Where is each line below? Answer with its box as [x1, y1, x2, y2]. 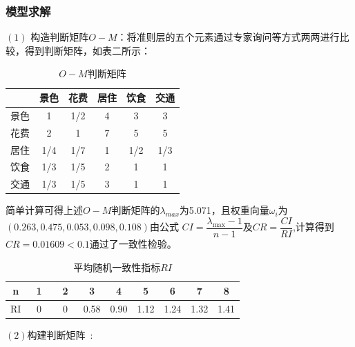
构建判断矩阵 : [27, 328, 93, 342]
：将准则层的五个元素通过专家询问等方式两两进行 [117, 30, 340, 44]
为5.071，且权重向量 [179, 203, 269, 217]
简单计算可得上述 [6, 203, 83, 217]
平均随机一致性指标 [73, 259, 161, 274]
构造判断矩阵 [30, 30, 89, 44]
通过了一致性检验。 [89, 236, 177, 250]
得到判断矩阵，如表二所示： [24, 43, 151, 57]
